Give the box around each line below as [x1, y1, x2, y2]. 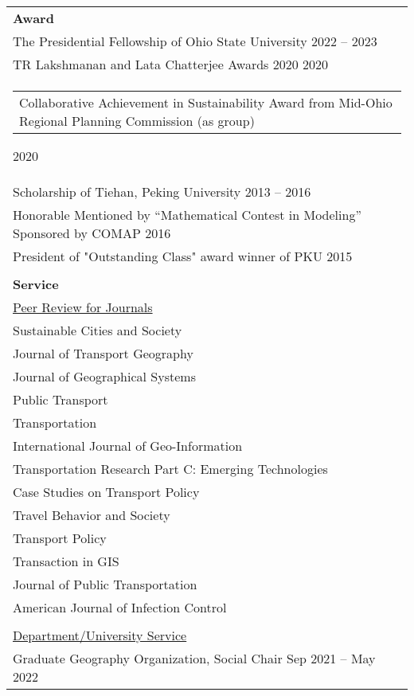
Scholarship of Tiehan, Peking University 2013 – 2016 [13, 182, 311, 201]
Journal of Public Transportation [13, 575, 197, 593]
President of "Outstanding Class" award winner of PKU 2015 [13, 247, 353, 265]
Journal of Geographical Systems [13, 367, 196, 385]
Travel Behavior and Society [13, 506, 170, 524]
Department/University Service [13, 626, 187, 644]
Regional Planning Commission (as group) [19, 111, 255, 130]
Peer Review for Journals [13, 298, 153, 316]
